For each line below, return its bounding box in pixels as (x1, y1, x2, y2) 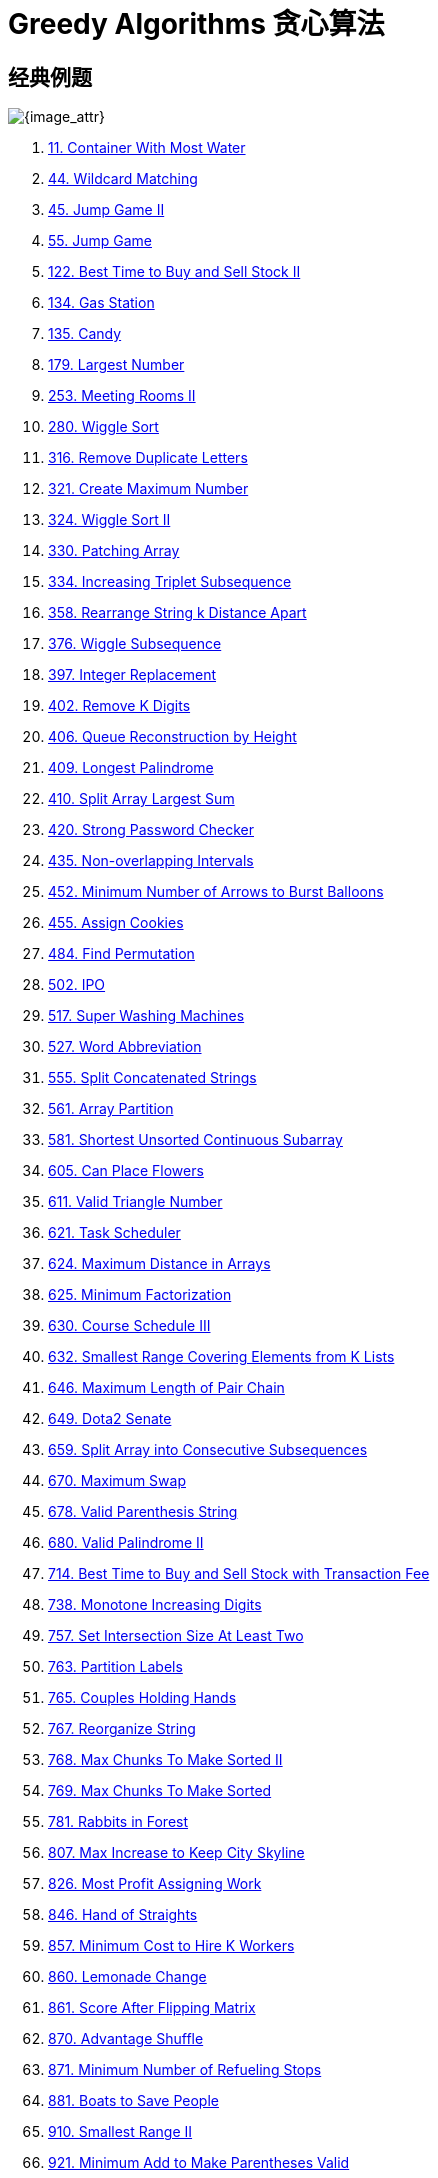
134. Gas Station (48, 294, 155, 312)
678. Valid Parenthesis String (48, 1503, 238, 1521)
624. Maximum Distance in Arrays (48, 1255, 271, 1273)
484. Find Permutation (48, 945, 195, 963)
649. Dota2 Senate (48, 1410, 172, 1428)
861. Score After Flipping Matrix (48, 1999, 256, 2017)
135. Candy (48, 325, 122, 343)
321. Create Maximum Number (48, 480, 249, 498)
